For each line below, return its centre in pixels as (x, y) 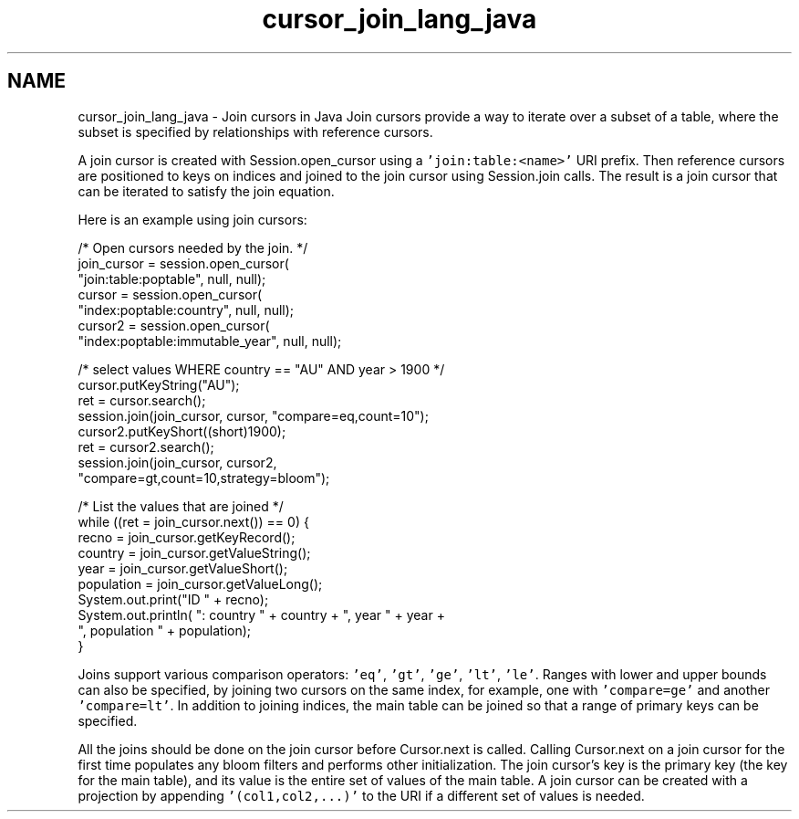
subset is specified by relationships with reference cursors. (255, 131)
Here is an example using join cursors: (192, 219)
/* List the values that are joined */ (181, 506)
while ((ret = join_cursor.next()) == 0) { (193, 521)
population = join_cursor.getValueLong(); (200, 583)
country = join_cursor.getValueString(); (194, 552)
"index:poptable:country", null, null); (186, 310)
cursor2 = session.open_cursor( (174, 325)
